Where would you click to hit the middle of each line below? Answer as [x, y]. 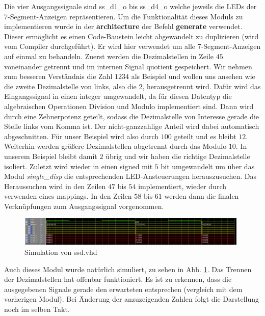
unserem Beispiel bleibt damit [51, 156]
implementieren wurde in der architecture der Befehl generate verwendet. [123, 26]
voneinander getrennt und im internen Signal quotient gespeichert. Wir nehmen [128, 66]
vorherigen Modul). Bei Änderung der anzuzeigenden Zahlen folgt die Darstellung [132, 299]
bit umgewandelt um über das [208, 166]
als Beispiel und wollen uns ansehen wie [193, 76]
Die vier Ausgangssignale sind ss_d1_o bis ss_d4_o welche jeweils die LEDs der [130, 6]
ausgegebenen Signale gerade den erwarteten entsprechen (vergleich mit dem [123, 289]
